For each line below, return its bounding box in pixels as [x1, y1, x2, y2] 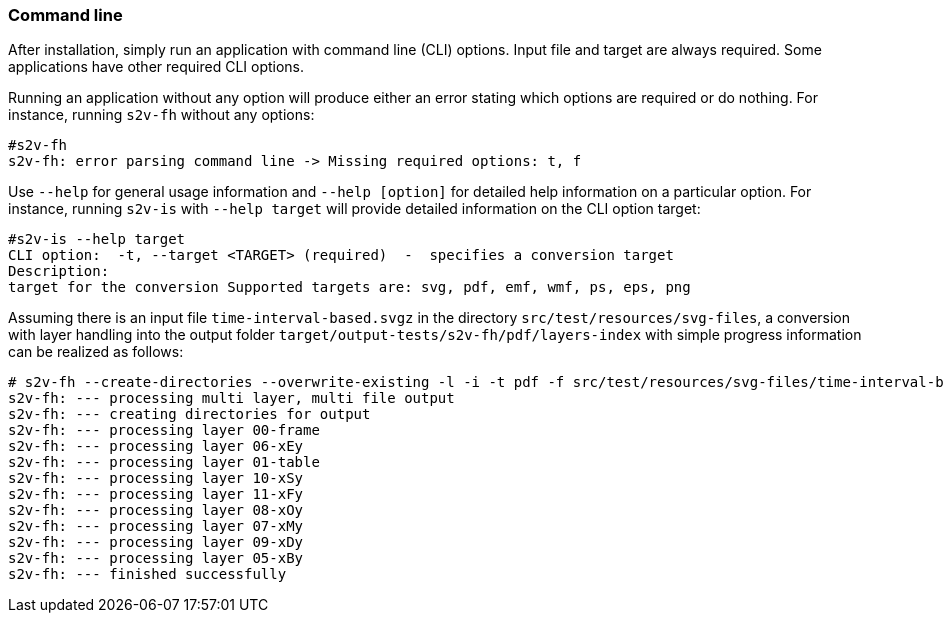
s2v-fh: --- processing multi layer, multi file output [8, 390, 455, 407]
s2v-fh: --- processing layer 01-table [8, 454, 320, 471]
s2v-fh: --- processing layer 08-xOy [8, 502, 304, 519]
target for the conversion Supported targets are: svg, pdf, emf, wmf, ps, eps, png [8, 279, 691, 296]
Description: [8, 263, 110, 280]
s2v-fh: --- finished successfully [8, 566, 287, 583]
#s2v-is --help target [8, 231, 186, 248]
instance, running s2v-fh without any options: [8, 106, 315, 124]
